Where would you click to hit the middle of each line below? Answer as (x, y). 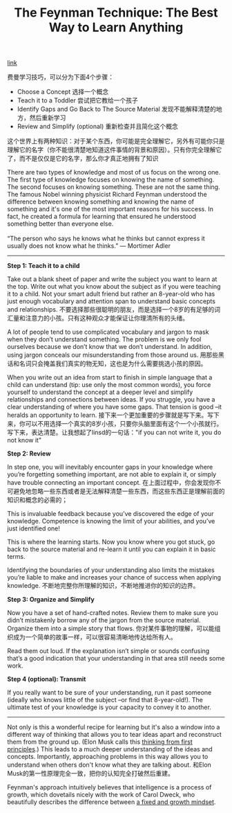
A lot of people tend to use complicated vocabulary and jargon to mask (108, 332)
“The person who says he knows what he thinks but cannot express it (106, 239)
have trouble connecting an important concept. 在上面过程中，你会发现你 (111, 483)
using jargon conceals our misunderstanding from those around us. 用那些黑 (116, 355)
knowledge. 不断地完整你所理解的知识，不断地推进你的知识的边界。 (103, 586)
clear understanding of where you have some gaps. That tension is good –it (115, 407)
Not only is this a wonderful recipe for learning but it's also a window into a (114, 727)
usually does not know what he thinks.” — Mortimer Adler (89, 246)
